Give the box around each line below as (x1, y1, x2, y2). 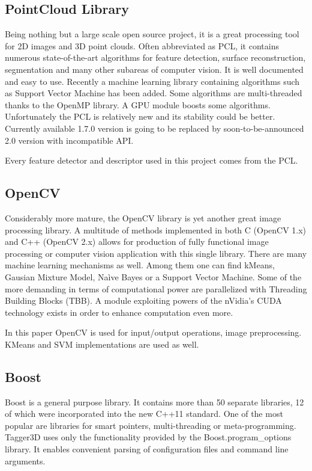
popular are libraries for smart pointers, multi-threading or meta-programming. (5, 419, 296, 431)
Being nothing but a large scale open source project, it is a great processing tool (5, 28, 299, 40)
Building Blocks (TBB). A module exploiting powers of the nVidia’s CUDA (5, 294, 282, 307)
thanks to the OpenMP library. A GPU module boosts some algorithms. (5, 98, 271, 111)
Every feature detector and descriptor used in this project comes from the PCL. (5, 154, 298, 167)
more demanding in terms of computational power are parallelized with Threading (5, 282, 307, 295)
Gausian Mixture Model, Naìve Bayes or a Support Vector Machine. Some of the (5, 270, 302, 283)
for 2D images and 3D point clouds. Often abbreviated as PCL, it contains (5, 39, 279, 52)
